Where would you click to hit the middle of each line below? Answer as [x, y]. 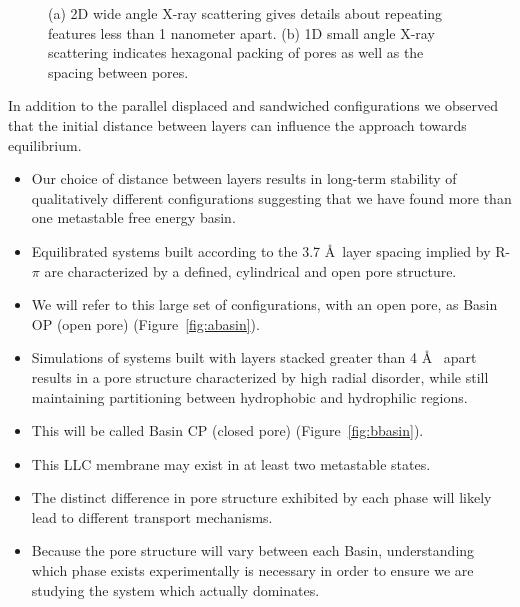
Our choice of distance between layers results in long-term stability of [244, 178]
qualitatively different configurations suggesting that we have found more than [271, 197]
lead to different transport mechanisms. [152, 516]
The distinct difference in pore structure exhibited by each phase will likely [261, 497]
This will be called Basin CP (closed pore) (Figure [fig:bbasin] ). [227, 430]
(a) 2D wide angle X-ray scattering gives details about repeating [245, 13]
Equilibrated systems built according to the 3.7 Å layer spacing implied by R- [271, 250]
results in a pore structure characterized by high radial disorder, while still [260, 376]
